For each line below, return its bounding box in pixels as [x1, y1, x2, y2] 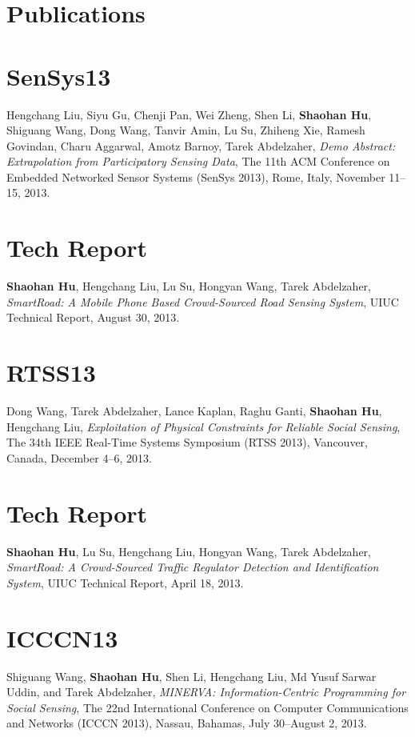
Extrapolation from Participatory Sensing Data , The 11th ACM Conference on [6, 153, 390, 170]
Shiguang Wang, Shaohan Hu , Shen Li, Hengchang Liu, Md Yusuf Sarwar [6, 667, 377, 684]
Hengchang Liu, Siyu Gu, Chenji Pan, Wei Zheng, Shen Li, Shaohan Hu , [6, 106, 372, 122]
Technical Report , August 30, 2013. [6, 309, 180, 326]
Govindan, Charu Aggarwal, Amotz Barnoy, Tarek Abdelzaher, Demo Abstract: [6, 137, 396, 154]
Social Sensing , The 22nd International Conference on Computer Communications [6, 699, 409, 715]
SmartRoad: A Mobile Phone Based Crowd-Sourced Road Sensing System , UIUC [6, 293, 399, 310]
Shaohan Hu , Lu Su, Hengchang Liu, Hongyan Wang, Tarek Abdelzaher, [6, 543, 371, 559]
